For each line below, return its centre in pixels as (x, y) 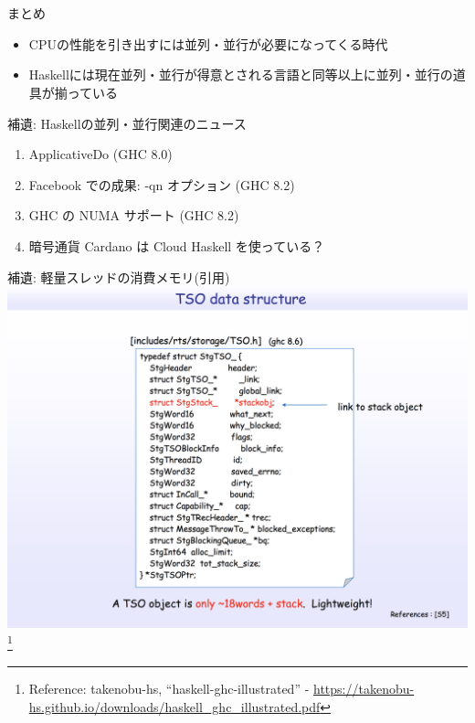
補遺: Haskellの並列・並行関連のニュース (127, 123)
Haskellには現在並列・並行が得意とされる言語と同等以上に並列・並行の (241, 74)
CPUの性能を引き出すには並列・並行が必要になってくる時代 (208, 43)
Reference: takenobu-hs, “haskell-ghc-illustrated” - (169, 689)
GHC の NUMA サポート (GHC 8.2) (134, 215)
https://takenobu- (364, 689)
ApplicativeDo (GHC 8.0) (100, 154)
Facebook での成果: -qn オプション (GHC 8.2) (162, 184)
